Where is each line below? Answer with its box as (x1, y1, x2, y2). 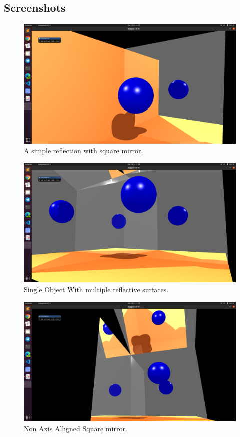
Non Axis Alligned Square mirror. (24, 423, 127, 433)
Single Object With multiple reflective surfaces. (24, 284, 169, 294)
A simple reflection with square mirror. (24, 145, 143, 156)
